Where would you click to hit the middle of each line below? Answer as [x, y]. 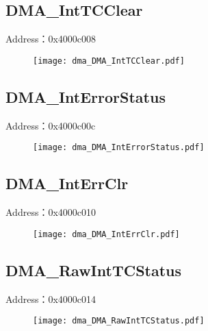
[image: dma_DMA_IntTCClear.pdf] [109, 61]
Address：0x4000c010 [51, 212]
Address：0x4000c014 [51, 298]
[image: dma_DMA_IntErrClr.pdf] [106, 234]
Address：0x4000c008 [51, 39]
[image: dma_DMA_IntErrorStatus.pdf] [119, 148]
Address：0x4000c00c [51, 125]
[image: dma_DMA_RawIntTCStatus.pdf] [119, 321]
